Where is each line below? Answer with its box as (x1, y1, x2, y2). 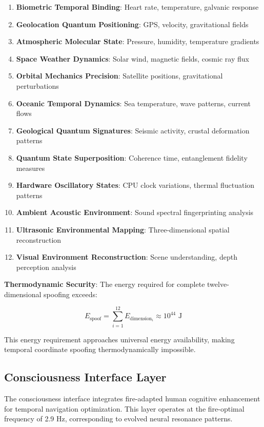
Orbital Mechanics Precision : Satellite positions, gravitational (16, 70, 223, 81)
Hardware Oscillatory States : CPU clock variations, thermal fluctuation (16, 180, 255, 190)
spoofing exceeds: (44, 288, 97, 299)
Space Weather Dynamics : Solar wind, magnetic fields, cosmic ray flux (16, 53, 249, 64)
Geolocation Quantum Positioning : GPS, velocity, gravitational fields (16, 18, 249, 29)
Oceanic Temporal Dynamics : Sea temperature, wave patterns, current (16, 98, 251, 108)
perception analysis (16, 261, 76, 272)
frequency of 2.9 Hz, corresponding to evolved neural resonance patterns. (4, 413, 233, 424)
